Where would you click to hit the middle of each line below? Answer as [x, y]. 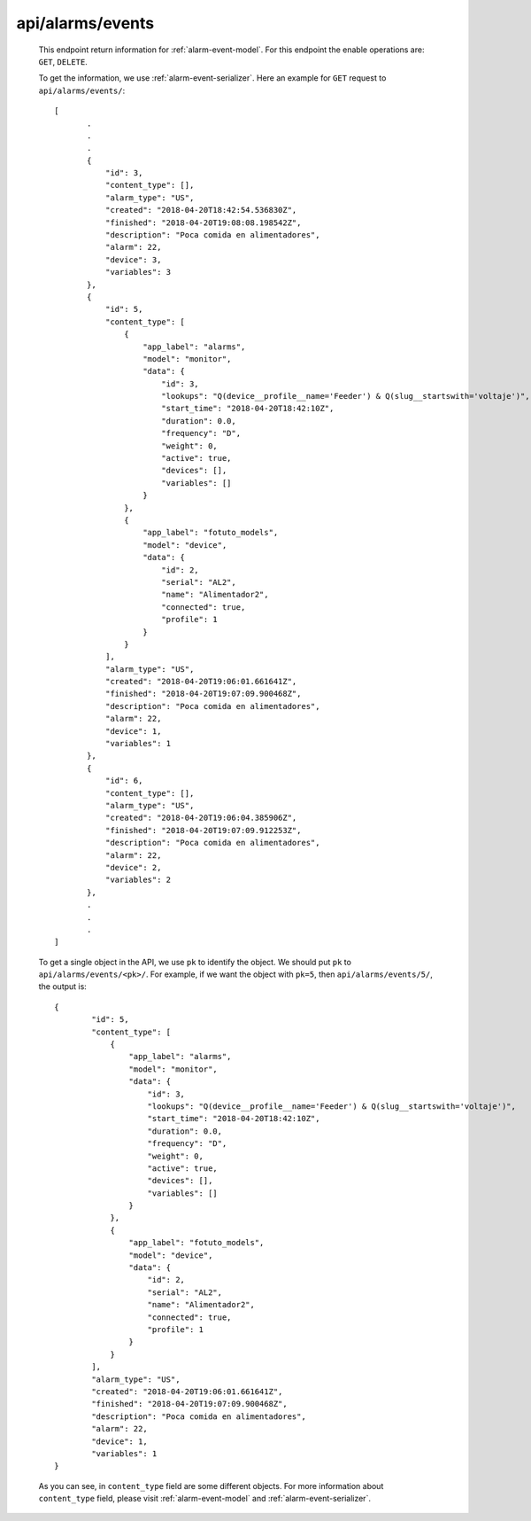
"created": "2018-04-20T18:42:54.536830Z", [201, 210]
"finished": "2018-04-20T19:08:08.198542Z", [203, 222]
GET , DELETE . [63, 61]
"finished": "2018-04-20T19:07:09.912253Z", [203, 830]
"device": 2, [133, 867]
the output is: [63, 987]
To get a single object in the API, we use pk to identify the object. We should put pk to [195, 962]
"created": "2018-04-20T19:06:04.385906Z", [201, 818]
